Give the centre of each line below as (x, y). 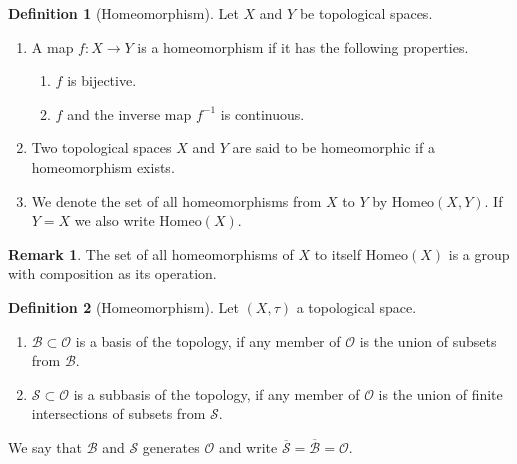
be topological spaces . (366, 13)
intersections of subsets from (118, 413)
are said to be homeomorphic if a (333, 147)
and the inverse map (129, 113)
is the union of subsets (428, 340)
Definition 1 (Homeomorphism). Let (123, 13)
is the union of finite (440, 393)
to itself (338, 253)
